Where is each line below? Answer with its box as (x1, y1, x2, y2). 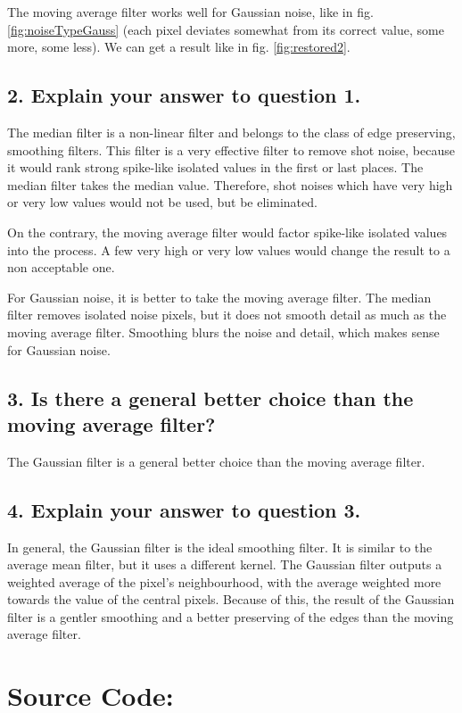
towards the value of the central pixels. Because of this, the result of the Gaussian (7, 590, 455, 609)
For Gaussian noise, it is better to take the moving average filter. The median (7, 287, 432, 306)
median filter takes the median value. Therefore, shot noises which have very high (7, 175, 453, 194)
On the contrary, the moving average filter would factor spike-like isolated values (7, 222, 448, 241)
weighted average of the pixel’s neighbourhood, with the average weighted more (7, 572, 441, 591)
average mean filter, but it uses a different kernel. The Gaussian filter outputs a (7, 555, 442, 574)
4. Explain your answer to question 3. (7, 495, 361, 523)
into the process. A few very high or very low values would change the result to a (7, 240, 450, 259)
